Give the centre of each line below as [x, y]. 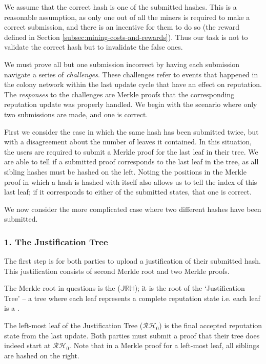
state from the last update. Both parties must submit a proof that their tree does [132, 335]
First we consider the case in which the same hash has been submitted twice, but [131, 131]
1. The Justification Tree [56, 241]
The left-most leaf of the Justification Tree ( [74, 325]
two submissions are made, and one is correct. [76, 114]
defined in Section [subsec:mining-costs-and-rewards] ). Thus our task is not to [126, 37]
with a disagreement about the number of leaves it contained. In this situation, [128, 142]
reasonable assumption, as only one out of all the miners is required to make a [127, 17]
